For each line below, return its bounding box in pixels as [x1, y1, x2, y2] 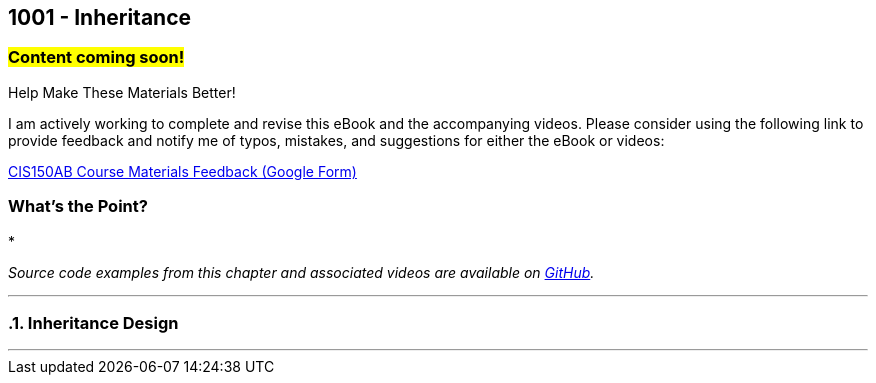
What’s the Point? [8, 196, 148, 217]
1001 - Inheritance [8, 5, 192, 30]
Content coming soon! [8, 47, 185, 68]
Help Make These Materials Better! [8, 83, 236, 101]
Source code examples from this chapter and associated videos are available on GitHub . [8, 263, 595, 281]
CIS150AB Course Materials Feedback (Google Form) [8, 162, 357, 180]
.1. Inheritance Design [8, 312, 179, 333]
